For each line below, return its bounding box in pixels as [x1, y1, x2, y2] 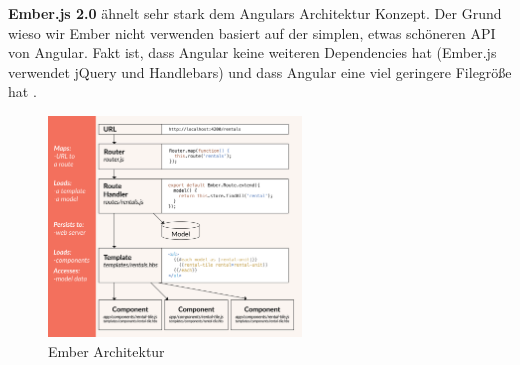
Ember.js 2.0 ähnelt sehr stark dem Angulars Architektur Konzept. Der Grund [8, 3, 502, 23]
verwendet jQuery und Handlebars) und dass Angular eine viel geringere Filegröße [8, 61, 512, 82]
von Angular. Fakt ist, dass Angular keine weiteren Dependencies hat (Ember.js [8, 42, 497, 63]
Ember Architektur [48, 340, 165, 361]
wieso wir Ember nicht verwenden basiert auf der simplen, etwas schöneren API [8, 22, 496, 43]
